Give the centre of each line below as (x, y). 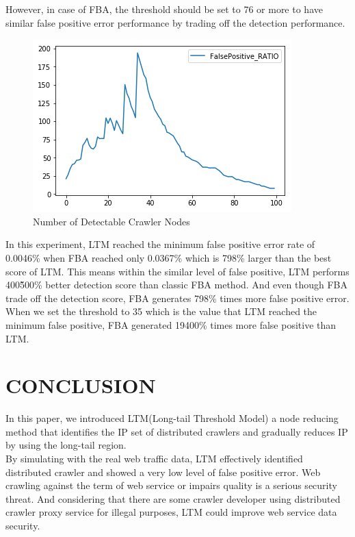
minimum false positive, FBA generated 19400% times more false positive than (171, 324)
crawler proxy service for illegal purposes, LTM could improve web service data (171, 512)
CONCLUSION (81, 385)
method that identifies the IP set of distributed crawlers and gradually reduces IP (177, 431)
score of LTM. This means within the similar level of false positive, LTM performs (177, 271)
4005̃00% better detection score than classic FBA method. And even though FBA (176, 285)
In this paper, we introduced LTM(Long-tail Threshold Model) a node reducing (172, 418)
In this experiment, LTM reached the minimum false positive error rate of (160, 244)
